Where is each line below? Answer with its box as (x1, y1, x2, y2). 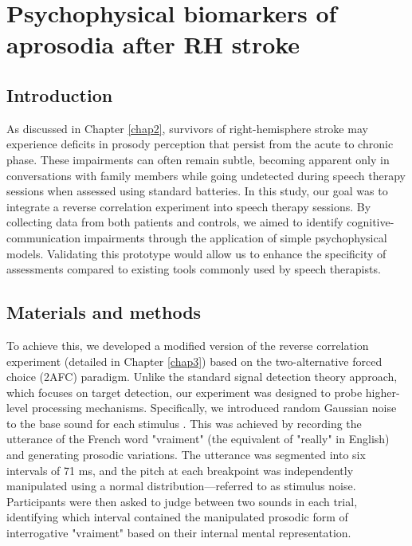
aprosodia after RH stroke (6, 28, 300, 61)
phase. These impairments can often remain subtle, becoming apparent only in (6, 151, 390, 167)
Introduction (6, 82, 113, 107)
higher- (365, 383, 400, 400)
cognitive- (347, 214, 394, 230)
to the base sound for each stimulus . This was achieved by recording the (6, 414, 362, 431)
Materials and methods (6, 300, 202, 324)
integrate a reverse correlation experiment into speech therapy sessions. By (6, 198, 371, 214)
